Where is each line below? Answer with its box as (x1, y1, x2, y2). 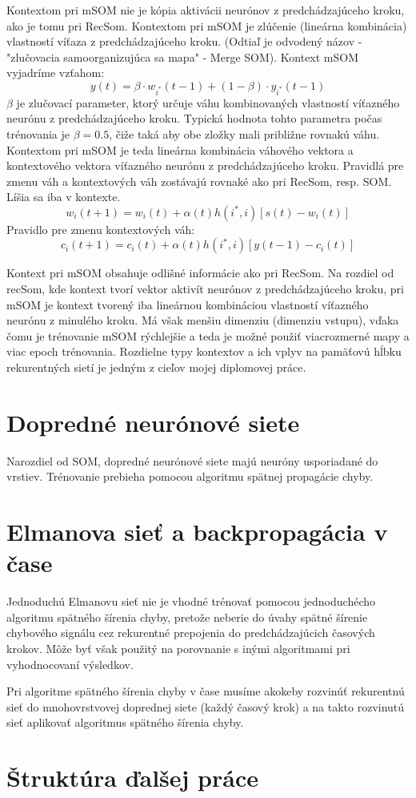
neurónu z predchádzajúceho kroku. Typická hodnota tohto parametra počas (6, 110, 382, 127)
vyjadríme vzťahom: (6, 64, 105, 81)
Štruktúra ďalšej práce (6, 761, 259, 794)
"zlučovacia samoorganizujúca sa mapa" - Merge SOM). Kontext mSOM (6, 48, 359, 65)
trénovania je (6, 125, 70, 142)
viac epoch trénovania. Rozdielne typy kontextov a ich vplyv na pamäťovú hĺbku (6, 343, 402, 360)
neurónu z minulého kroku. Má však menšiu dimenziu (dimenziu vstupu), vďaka (6, 312, 399, 328)
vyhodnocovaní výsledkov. (6, 655, 134, 672)
